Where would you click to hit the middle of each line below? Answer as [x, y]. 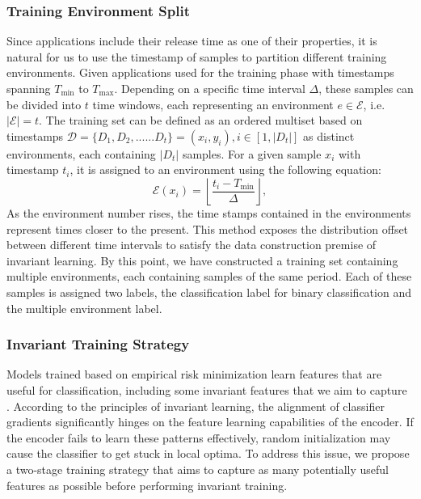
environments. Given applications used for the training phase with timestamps [200, 72]
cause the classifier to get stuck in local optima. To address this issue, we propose [208, 453]
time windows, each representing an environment [213, 104]
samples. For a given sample [252, 153]
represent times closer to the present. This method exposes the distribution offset [208, 228]
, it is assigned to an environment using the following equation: [225, 169]
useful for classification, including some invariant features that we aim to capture [207, 389]
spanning [29, 88]
